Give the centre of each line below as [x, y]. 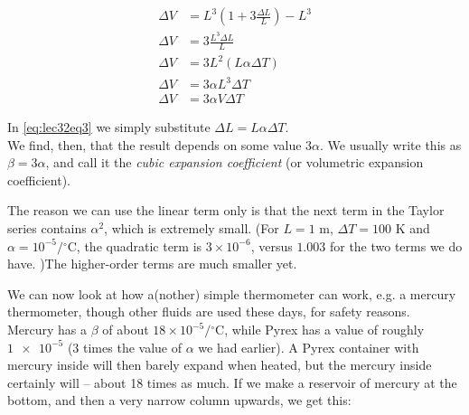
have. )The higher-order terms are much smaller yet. [152, 264]
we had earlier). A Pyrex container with [309, 347]
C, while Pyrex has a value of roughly [320, 329]
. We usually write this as [391, 144]
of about [126, 329]
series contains [47, 228]
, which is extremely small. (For [192, 228]
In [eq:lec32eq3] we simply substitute [109, 127]
